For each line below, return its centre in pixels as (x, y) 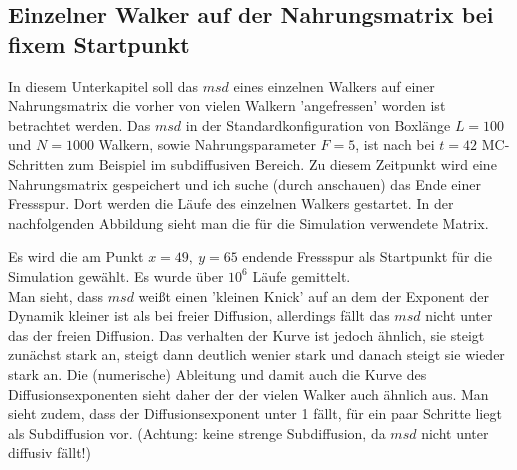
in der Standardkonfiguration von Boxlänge (318, 124)
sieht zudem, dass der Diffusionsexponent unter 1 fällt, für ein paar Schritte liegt (255, 413)
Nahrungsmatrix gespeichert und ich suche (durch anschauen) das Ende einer (244, 183)
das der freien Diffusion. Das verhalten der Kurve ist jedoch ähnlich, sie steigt (246, 334)
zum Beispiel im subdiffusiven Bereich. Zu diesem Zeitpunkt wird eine (282, 163)
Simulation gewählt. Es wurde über (116, 275)
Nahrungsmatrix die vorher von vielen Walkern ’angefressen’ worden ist (227, 105)
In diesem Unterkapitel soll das (103, 85)
